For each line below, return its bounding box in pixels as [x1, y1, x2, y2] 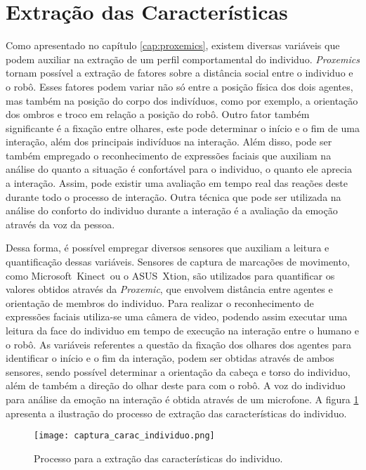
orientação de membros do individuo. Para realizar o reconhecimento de [6, 295, 314, 310]
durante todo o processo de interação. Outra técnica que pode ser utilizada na [6, 189, 341, 204]
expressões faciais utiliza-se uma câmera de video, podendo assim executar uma [6, 309, 348, 324]
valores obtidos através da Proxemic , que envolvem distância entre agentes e [6, 282, 333, 296]
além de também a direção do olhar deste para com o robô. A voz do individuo [6, 378, 346, 393]
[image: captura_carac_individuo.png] [34, 431, 215, 441]
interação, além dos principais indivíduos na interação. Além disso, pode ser [6, 134, 332, 149]
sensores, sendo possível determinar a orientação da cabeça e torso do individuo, [6, 364, 351, 379]
